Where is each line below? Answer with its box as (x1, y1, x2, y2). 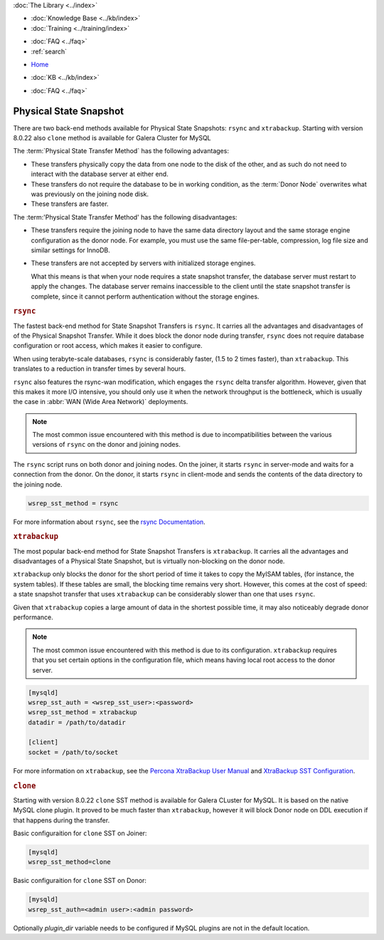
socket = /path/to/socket (28, 748, 119, 756)
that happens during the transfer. (13, 816, 110, 825)
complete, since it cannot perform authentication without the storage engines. (31, 292, 260, 301)
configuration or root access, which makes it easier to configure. (13, 341, 203, 350)
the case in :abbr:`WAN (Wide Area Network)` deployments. (13, 398, 188, 406)
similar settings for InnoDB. (31, 246, 110, 254)
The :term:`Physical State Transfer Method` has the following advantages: (13, 147, 229, 155)
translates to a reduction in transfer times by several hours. (13, 364, 186, 373)
